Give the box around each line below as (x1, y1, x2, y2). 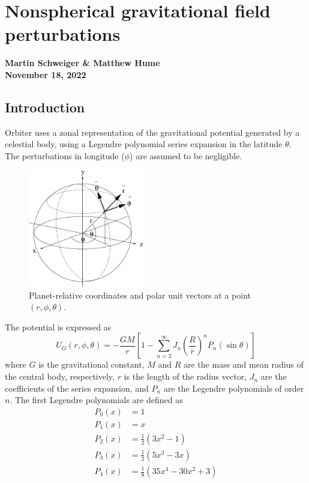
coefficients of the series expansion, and (5, 381, 149, 394)
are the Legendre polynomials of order (163, 381, 304, 394)
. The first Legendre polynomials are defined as (10, 393, 183, 406)
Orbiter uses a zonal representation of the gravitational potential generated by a (5, 126, 300, 138)
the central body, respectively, (5, 370, 115, 383)
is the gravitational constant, (38, 358, 145, 371)
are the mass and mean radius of (184, 358, 304, 371)
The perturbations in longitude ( (5, 149, 125, 162)
